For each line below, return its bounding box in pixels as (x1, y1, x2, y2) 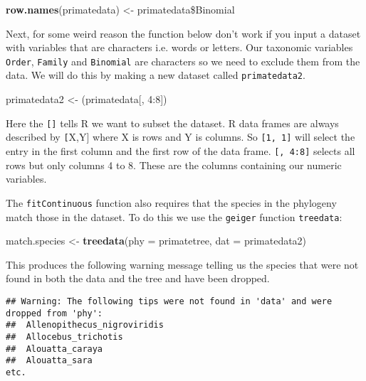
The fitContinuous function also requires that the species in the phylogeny (6, 195, 337, 210)
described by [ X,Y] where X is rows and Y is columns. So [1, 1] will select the (6, 129, 355, 144)
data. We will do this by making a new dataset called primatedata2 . (6, 68, 305, 82)
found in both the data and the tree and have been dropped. (6, 271, 270, 286)
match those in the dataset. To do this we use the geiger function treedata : (6, 209, 343, 224)
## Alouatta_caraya (6, 343, 103, 354)
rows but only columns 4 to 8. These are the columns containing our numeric (6, 157, 342, 172)
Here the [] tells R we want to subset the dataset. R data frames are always (6, 115, 339, 130)
